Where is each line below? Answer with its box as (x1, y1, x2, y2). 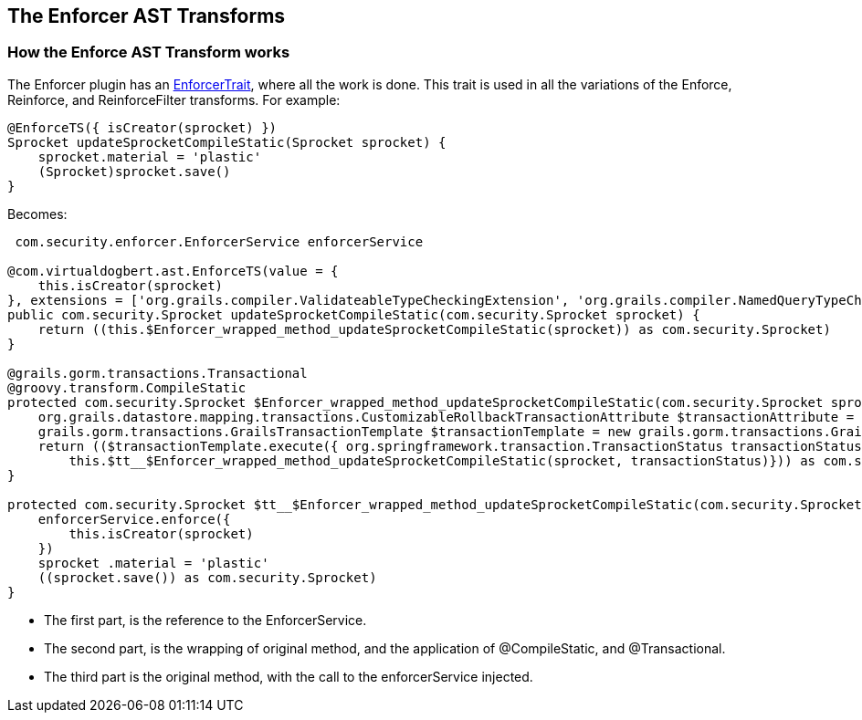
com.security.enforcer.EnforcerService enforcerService (15, 234, 424, 249)
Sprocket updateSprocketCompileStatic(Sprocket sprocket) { (7, 134, 447, 150)
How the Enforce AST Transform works (7, 43, 290, 62)
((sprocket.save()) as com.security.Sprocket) (37, 569, 377, 585)
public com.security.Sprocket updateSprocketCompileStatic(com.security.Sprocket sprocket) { (7, 307, 700, 322)
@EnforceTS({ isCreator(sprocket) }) (7, 120, 278, 135)
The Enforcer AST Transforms (7, 5, 286, 27)
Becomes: (7, 205, 68, 222)
